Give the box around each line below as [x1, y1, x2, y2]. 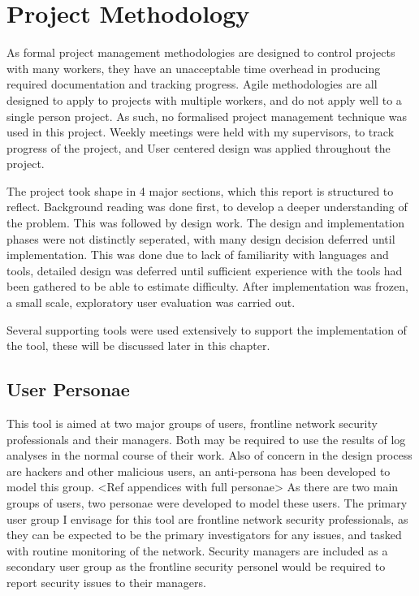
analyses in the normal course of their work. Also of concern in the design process [6, 447, 413, 464]
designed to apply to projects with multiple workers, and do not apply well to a [6, 91, 402, 108]
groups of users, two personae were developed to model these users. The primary [6, 494, 408, 511]
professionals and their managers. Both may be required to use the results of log [6, 430, 406, 447]
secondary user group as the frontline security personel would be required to [6, 558, 386, 575]
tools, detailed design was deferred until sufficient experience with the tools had [6, 261, 403, 279]
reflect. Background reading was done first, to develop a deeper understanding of [6, 198, 408, 215]
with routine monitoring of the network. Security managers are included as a [6, 542, 388, 559]
